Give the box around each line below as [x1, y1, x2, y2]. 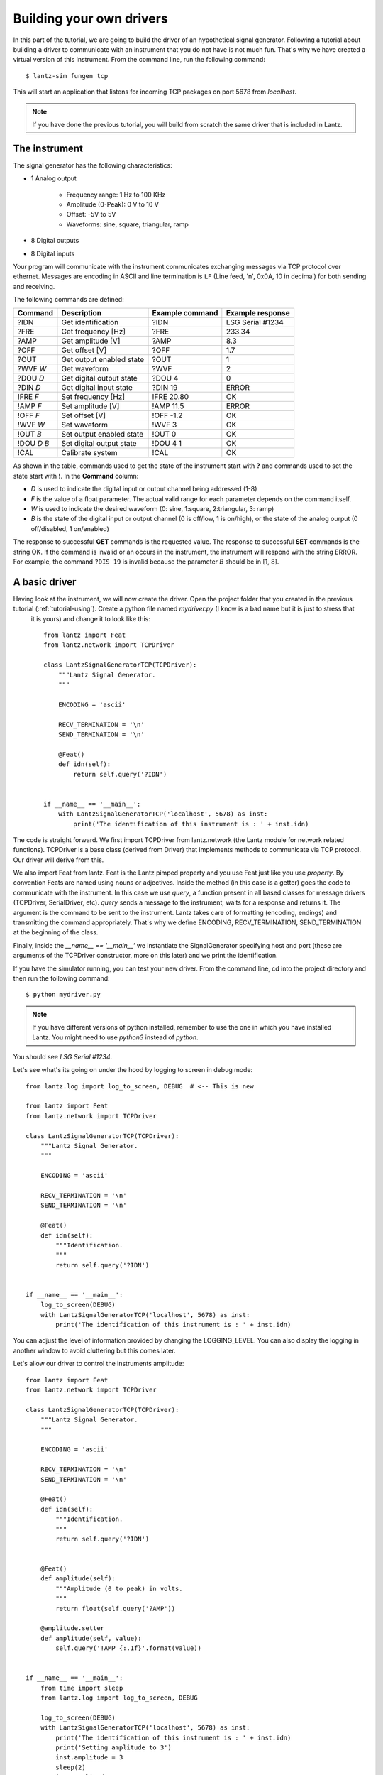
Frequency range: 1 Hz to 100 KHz [66, 190, 166, 199]
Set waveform [61, 420, 108, 430]
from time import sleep [40, 1683, 123, 1692]
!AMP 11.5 [152, 401, 184, 411]
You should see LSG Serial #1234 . [13, 1052, 113, 1061]
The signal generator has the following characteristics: [13, 160, 173, 170]
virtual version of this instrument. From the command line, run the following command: [13, 55, 266, 64]
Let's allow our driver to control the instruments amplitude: [13, 1360, 184, 1368]
